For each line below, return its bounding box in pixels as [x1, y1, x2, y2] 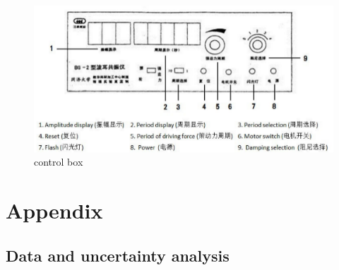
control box [34, 154, 83, 169]
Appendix [6, 196, 103, 225]
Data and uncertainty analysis [6, 244, 230, 266]
